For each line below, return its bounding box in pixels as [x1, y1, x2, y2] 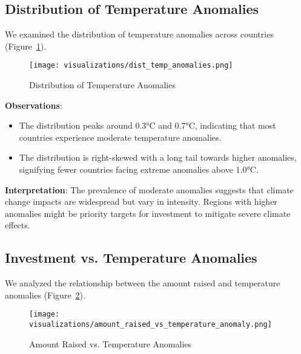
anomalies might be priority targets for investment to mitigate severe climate [5, 207, 291, 219]
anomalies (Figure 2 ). [5, 288, 85, 301]
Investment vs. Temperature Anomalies [5, 248, 257, 267]
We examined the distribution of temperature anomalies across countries [5, 28, 274, 40]
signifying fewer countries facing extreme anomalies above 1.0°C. [19, 163, 259, 176]
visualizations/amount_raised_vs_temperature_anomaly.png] [29, 320, 272, 329]
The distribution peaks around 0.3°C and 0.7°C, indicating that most [19, 119, 276, 132]
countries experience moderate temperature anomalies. [19, 130, 222, 143]
